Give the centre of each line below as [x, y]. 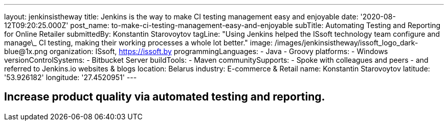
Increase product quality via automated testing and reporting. [165, 97]
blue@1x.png [26, 51]
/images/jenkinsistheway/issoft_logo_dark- [346, 43]
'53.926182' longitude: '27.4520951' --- [71, 77]
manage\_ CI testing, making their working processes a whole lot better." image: [139, 43]
